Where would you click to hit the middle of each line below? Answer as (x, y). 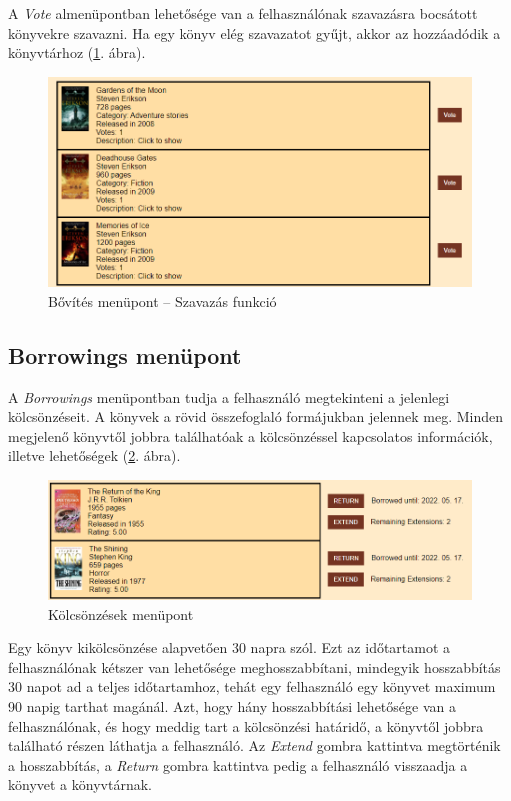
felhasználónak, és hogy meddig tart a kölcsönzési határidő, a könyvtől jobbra (246, 725)
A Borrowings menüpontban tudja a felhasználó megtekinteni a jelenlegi (229, 396)
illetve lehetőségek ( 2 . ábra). (94, 455)
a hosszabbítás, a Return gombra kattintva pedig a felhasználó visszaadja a (238, 764)
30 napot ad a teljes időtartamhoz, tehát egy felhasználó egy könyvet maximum (252, 686)
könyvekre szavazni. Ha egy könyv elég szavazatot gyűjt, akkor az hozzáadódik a (254, 32)
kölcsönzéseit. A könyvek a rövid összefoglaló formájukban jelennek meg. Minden (256, 416)
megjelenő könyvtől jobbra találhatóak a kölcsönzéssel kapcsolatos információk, (250, 435)
